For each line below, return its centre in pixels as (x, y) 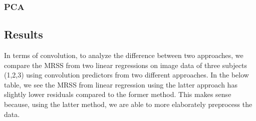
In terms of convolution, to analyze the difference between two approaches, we (124, 55)
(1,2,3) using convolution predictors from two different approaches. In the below (126, 75)
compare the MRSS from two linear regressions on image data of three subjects (125, 65)
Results (24, 34)
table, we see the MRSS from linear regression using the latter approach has (121, 84)
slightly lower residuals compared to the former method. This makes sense (118, 94)
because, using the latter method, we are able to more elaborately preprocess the (128, 104)
